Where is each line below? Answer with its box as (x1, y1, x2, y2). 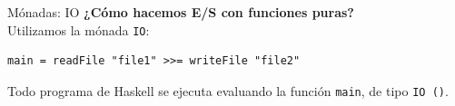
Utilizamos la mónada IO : (7, 20, 150, 39)
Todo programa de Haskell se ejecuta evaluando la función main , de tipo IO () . (7, 81, 449, 100)
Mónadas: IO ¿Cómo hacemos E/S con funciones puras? (7, 3, 354, 21)
